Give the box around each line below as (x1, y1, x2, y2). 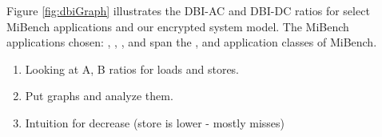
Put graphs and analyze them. (25, 87, 173, 104)
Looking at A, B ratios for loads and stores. (25, 60, 239, 77)
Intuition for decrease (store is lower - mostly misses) (25, 114, 285, 131)
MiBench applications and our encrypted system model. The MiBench (6, 18, 349, 34)
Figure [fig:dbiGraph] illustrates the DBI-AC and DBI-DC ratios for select (6, 2, 370, 18)
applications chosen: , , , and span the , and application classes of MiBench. (6, 34, 377, 50)
